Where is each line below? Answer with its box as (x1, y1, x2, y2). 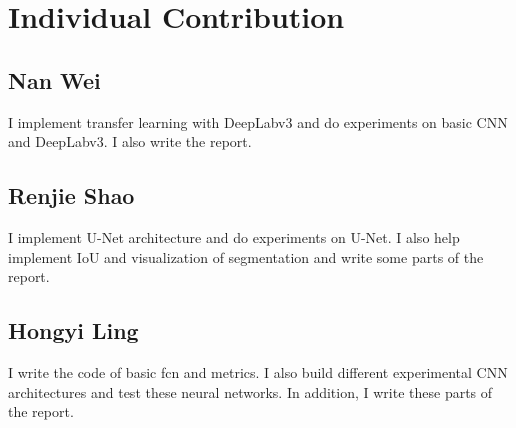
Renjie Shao (8, 180, 135, 211)
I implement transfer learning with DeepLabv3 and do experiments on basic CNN (8, 111, 508, 132)
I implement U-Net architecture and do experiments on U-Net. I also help (8, 226, 460, 247)
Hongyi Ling (8, 315, 139, 346)
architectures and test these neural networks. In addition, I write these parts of (8, 381, 493, 402)
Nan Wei (8, 64, 101, 95)
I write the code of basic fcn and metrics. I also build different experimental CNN (8, 361, 508, 382)
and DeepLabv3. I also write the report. (8, 131, 252, 152)
